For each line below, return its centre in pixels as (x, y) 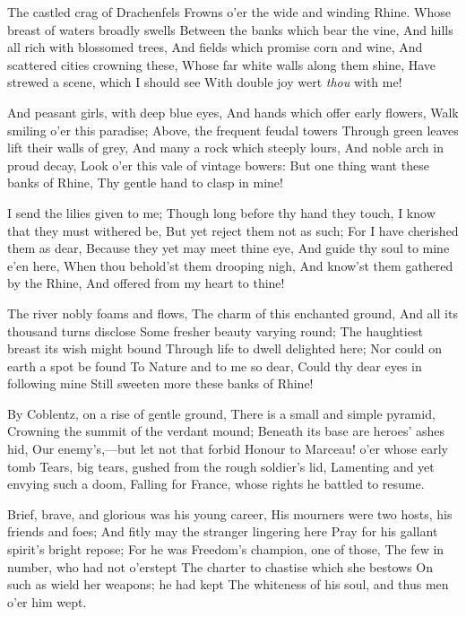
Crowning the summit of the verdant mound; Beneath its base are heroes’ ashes (226, 431)
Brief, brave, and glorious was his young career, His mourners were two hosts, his (230, 513)
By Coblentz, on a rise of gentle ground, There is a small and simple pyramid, (221, 413)
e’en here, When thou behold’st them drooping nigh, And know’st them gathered (230, 265)
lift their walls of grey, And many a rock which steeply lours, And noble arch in (225, 148)
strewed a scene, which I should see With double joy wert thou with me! (205, 82)
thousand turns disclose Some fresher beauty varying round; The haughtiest (215, 330)
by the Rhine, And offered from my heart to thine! (146, 283)
